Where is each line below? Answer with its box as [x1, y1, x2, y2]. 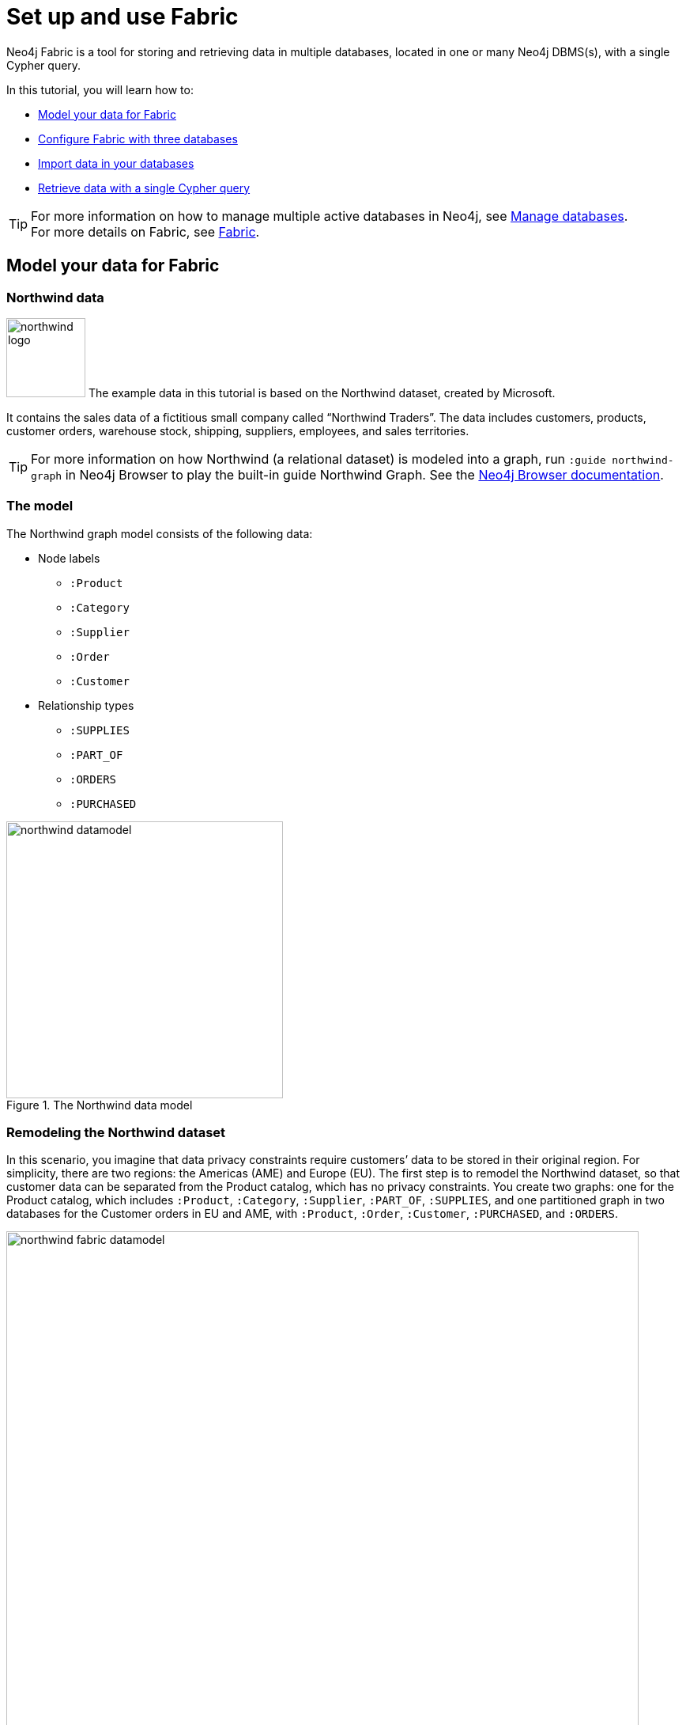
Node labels [38, 551, 100, 565]
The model [6, 498, 73, 514]
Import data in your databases [38, 156, 194, 170]
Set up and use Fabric [6, 3, 239, 30]
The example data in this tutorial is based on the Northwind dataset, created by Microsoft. [88, 385, 556, 400]
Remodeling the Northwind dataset [6, 1124, 226, 1141]
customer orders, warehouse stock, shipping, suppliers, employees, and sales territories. [6, 423, 469, 438]
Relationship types [38, 698, 134, 712]
